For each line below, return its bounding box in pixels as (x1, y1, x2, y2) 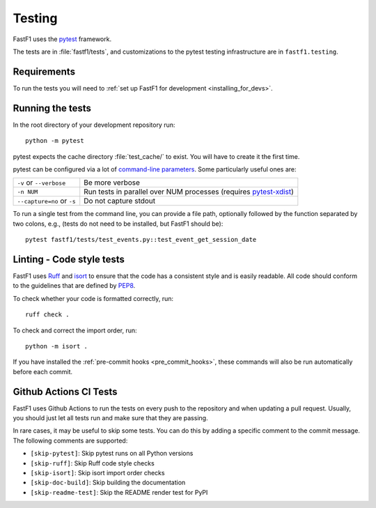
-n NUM (17, 188, 38, 195)
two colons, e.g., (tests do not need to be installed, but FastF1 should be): (13, 220, 224, 228)
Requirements (13, 66, 76, 77)
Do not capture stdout (84, 196, 156, 206)
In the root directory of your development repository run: (13, 121, 175, 129)
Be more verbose (84, 178, 141, 187)
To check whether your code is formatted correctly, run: (13, 294, 174, 302)
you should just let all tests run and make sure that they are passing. (13, 414, 208, 422)
